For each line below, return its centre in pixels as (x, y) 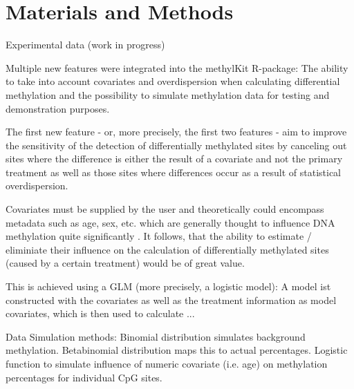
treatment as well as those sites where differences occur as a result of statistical (174, 172)
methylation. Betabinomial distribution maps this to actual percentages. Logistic (177, 350)
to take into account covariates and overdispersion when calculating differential (173, 81)
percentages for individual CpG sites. (84, 377)
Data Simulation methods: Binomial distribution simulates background (156, 336)
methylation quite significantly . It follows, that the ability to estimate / (159, 236)
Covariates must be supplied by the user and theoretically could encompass (165, 209)
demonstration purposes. (58, 108)
